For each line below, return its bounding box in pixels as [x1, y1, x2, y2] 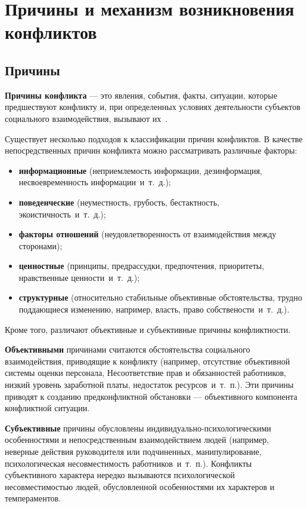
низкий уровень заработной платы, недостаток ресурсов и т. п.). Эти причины [5, 378, 294, 391]
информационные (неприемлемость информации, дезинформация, [18, 164, 262, 176]
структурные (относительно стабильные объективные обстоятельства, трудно [18, 291, 302, 304]
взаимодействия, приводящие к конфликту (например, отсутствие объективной [5, 354, 290, 367]
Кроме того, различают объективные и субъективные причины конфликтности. [5, 323, 291, 335]
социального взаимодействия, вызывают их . [5, 112, 168, 124]
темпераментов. [5, 492, 61, 504]
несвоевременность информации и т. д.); [18, 176, 171, 188]
